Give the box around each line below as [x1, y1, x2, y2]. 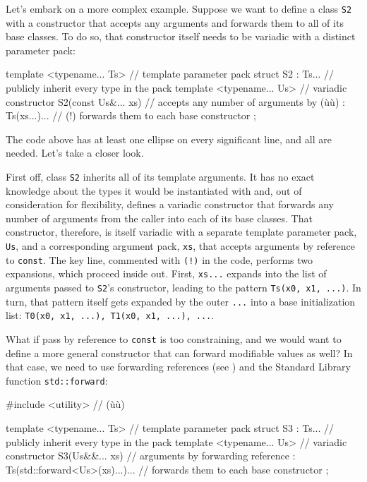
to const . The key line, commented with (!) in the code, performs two [6, 252, 313, 267]
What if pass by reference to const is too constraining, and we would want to [6, 331, 342, 346]
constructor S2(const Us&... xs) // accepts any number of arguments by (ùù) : [6, 94, 345, 109]
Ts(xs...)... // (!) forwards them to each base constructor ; [6, 108, 256, 123]
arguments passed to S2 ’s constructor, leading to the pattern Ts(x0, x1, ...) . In [6, 280, 361, 294]
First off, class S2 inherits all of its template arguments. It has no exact [6, 169, 315, 183]
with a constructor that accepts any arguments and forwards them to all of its [6, 15, 344, 30]
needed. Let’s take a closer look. [6, 145, 144, 160]
